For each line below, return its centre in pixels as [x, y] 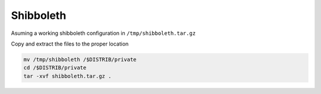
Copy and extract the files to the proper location [70, 44]
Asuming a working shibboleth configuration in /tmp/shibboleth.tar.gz [103, 33]
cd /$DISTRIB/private [55, 68]
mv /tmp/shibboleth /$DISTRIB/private [80, 59]
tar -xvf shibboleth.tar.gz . [67, 76]
